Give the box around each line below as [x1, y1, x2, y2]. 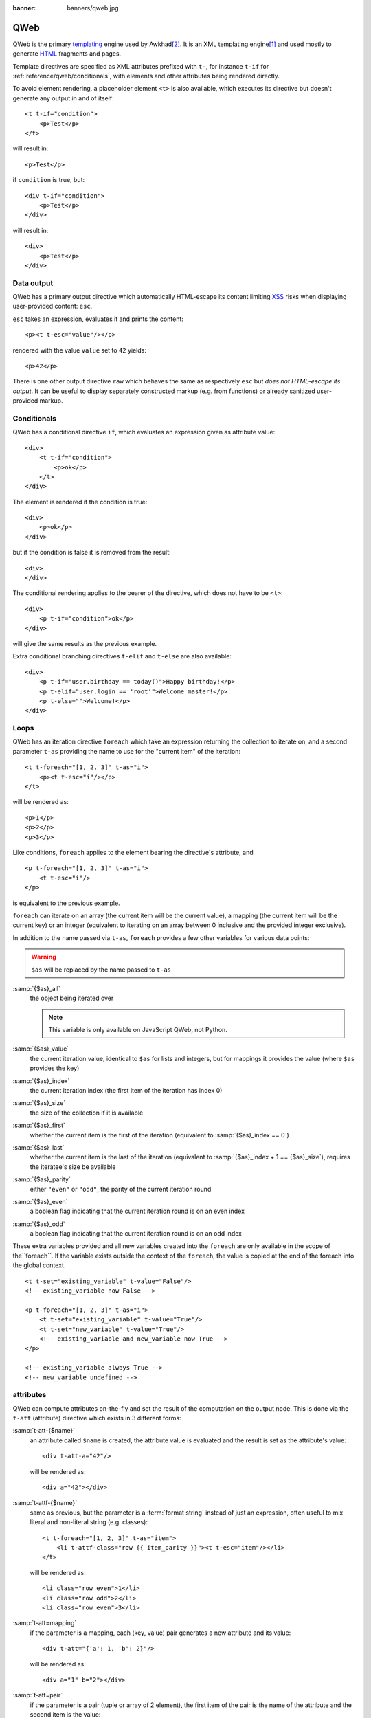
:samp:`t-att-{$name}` [12, 1427, 76, 1435]
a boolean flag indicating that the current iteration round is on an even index [30, 1207, 245, 1216]
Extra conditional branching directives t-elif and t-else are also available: [12, 652, 232, 660]
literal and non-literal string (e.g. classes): [30, 1518, 148, 1526]
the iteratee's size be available [30, 1162, 116, 1171]
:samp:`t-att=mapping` [12, 1619, 77, 1627]
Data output [12, 278, 54, 288]
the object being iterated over [30, 994, 114, 1003]
